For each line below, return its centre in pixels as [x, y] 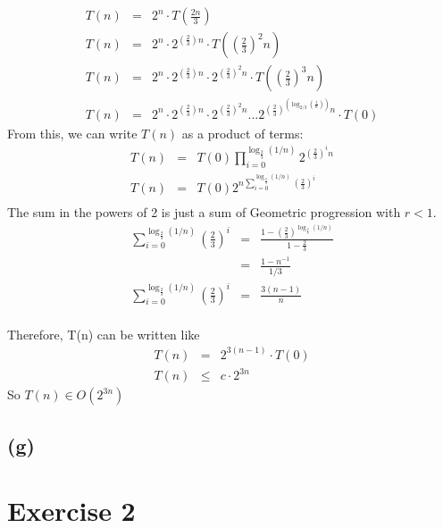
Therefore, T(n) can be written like [104, 334]
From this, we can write [72, 133]
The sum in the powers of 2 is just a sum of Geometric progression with [204, 211]
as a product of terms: [242, 133]
